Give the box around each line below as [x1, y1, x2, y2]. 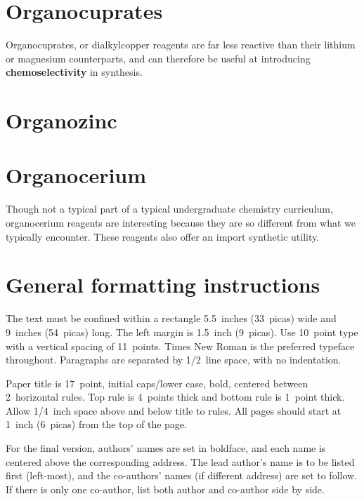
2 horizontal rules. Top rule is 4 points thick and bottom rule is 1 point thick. [6, 389, 345, 404]
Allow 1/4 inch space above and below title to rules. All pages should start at [6, 403, 342, 417]
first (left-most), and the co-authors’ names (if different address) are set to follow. [6, 468, 358, 483]
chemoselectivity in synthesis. [6, 65, 143, 79]
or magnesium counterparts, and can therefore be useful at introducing [6, 51, 311, 65]
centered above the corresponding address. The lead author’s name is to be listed [6, 454, 355, 469]
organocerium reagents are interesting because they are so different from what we [6, 215, 356, 229]
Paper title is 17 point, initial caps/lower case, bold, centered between [6, 375, 308, 390]
